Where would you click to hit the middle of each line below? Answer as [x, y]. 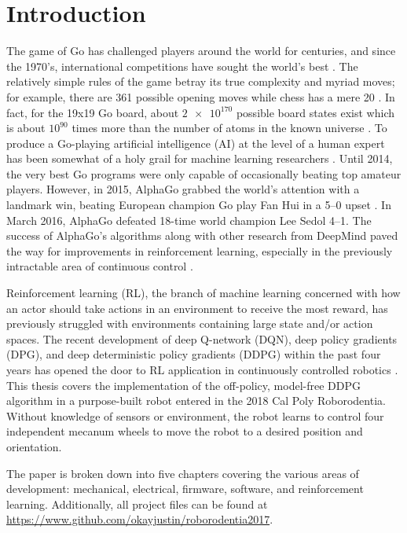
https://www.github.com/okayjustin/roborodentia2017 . [140, 519]
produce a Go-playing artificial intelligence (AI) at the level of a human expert [196, 143]
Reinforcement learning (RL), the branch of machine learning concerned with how [203, 293]
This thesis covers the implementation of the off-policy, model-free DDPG [183, 385]
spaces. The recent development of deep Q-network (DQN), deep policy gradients [202, 338]
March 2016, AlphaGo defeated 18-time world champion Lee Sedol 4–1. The [189, 220]
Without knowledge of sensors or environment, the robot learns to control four [195, 415]
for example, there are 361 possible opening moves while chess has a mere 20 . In [201, 96]
